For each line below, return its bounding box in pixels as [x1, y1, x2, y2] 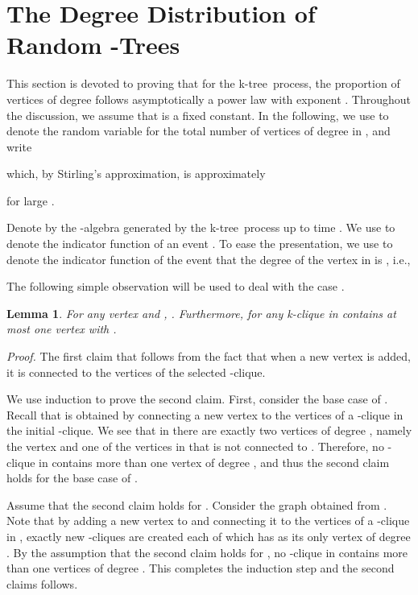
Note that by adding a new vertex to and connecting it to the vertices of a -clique [6, 512, 410, 529]
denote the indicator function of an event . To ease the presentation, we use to [6, 235, 393, 252]
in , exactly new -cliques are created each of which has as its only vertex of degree [6, 527, 411, 544]
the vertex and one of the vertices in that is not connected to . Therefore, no [6, 438, 384, 454]
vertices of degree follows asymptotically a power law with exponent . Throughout [6, 90, 412, 107]
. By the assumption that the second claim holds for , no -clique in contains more [6, 543, 408, 560]
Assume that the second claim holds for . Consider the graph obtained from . [6, 496, 387, 513]
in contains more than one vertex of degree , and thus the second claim [39, 453, 390, 470]
